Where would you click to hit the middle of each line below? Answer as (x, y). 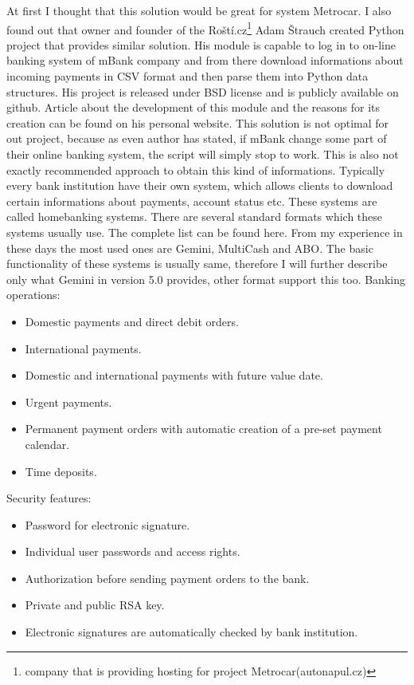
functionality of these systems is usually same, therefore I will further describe (197, 264)
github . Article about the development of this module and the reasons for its (193, 107)
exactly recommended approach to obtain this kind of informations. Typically (196, 169)
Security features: (49, 498)
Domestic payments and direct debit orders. (132, 321)
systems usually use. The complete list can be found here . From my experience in (205, 232)
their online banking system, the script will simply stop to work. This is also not (203, 154)
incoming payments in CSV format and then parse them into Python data (187, 76)
